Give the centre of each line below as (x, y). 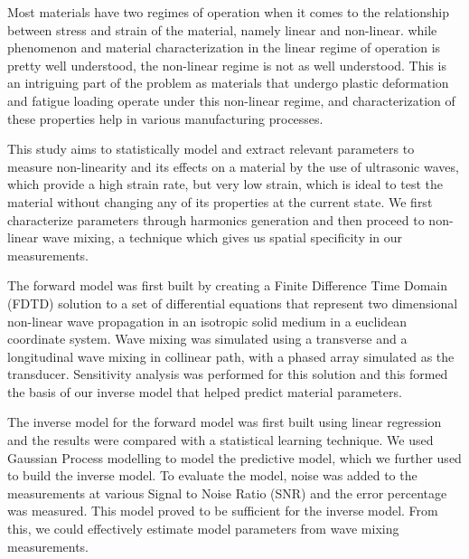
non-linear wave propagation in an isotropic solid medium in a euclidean (207, 321)
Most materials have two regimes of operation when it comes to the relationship (228, 12)
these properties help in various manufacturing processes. (165, 118)
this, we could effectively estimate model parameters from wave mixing (203, 529)
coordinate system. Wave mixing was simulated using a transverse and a (207, 339)
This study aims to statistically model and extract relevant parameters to (211, 149)
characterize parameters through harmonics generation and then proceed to (216, 219)
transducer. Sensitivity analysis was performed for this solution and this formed (228, 374)
